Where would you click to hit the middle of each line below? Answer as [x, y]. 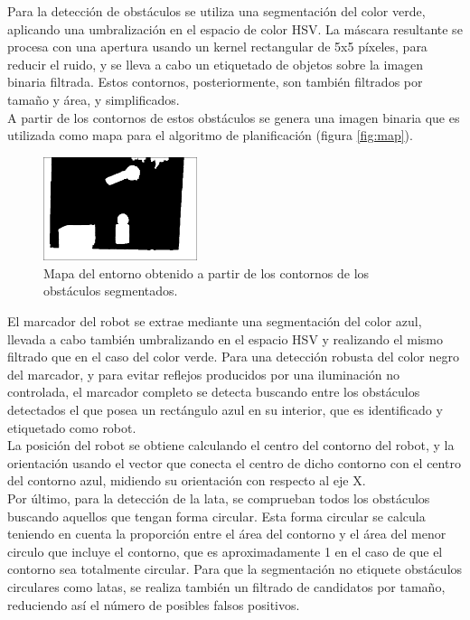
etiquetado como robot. [72, 427]
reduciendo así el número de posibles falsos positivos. [154, 604]
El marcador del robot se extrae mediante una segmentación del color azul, [215, 321]
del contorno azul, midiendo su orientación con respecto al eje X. [187, 480]
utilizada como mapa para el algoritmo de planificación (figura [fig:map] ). [210, 135]
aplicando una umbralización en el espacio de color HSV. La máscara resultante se [235, 28]
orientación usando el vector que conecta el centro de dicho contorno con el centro [234, 462]
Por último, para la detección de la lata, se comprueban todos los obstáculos [219, 498]
